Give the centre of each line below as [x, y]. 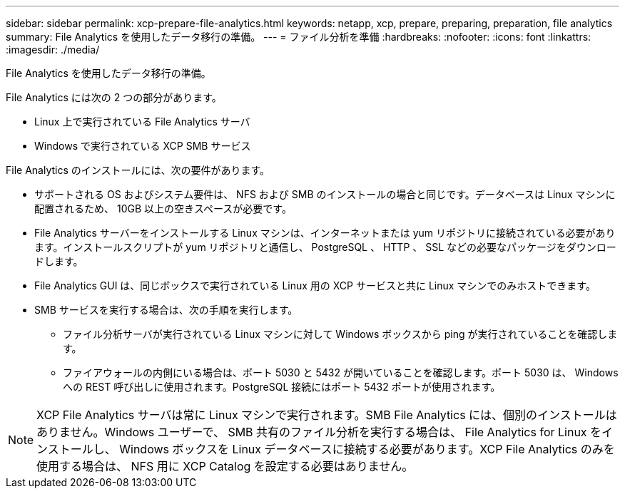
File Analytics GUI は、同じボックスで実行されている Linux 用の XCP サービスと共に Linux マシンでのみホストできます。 [315, 285]
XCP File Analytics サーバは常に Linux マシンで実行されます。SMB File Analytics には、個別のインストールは [327, 415]
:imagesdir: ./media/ [53, 50]
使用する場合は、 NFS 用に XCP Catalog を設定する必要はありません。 [225, 466]
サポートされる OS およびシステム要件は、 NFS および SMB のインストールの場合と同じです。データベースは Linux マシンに [325, 194]
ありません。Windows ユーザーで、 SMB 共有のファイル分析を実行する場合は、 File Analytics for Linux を [319, 432]
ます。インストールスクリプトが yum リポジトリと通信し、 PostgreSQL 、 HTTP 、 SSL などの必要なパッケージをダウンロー [325, 247]
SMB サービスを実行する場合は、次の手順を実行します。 [166, 310]
